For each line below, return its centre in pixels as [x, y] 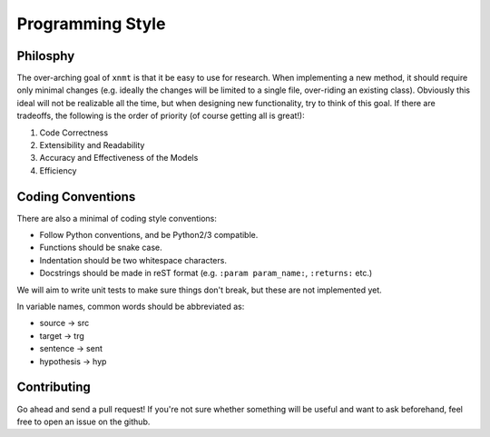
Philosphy [46, 56]
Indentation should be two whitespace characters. [133, 260]
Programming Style [91, 24]
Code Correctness [74, 133]
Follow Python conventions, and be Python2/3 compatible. [149, 235]
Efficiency [58, 170]
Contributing [54, 387]
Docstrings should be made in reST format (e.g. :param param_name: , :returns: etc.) [206, 273]
